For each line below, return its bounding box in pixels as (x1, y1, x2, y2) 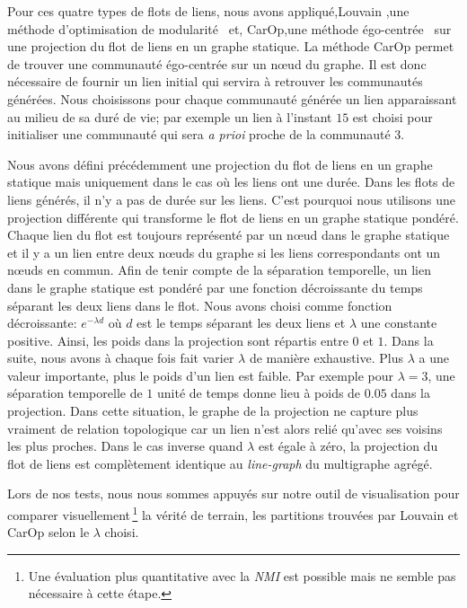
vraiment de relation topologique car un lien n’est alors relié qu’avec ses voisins (7, 419, 443, 437)
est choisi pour (352, 107, 433, 126)
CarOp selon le (7, 523, 90, 542)
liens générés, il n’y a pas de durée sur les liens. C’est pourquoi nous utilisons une (7, 189, 456, 208)
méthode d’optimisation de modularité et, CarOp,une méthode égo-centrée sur (7, 19, 452, 38)
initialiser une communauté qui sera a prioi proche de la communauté (7, 125, 391, 144)
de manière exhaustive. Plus (249, 348, 403, 367)
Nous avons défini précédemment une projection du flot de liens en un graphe (7, 154, 433, 173)
